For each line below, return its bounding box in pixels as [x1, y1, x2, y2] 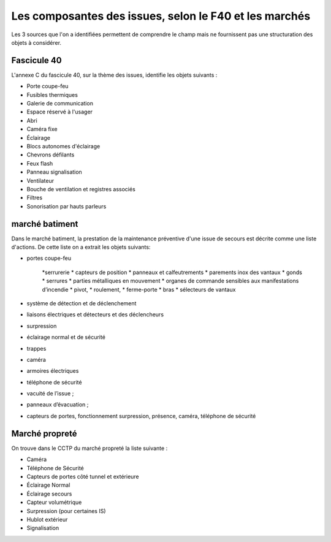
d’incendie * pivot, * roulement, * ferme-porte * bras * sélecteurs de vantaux [42, 286, 236, 293]
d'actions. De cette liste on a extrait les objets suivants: [11, 243, 151, 251]
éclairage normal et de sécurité [26, 334, 105, 341]
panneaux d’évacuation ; [26, 401, 89, 408]
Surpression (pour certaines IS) [26, 507, 107, 514]
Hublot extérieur [26, 516, 68, 523]
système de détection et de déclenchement [26, 299, 137, 307]
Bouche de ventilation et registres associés [26, 185, 136, 193]
